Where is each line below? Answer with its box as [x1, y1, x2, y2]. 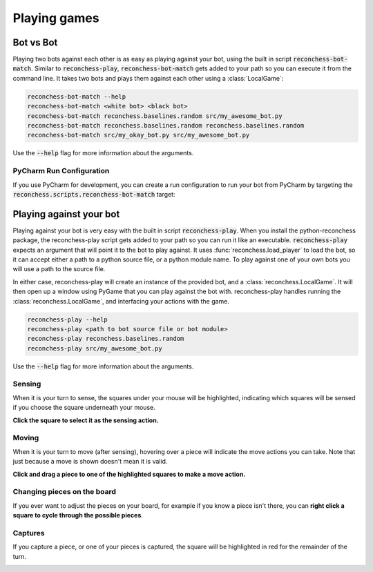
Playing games [12, 10, 99, 26]
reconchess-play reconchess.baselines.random [27, 335, 184, 343]
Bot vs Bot [12, 37, 58, 48]
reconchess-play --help [27, 315, 108, 324]
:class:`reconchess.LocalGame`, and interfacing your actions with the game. [12, 297, 229, 305]
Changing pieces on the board [12, 487, 117, 497]
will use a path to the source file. [12, 265, 106, 273]
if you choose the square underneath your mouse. [12, 404, 155, 412]
